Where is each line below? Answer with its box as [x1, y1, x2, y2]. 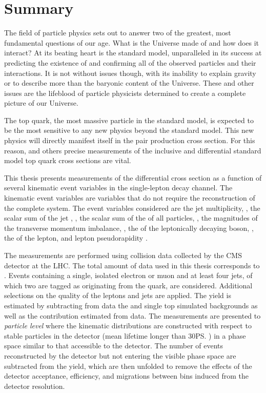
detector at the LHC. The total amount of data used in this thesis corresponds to [4, 260, 260, 270]
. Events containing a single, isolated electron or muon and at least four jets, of [4, 270, 253, 281]
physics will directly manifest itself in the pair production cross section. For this [4, 135, 255, 146]
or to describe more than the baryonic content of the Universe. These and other [4, 77, 254, 88]
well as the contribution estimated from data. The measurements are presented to [4, 310, 261, 321]
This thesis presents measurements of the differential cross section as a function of [4, 172, 262, 183]
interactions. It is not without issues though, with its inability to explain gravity [4, 67, 256, 78]
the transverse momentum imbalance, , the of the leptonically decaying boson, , [4, 222, 254, 233]
